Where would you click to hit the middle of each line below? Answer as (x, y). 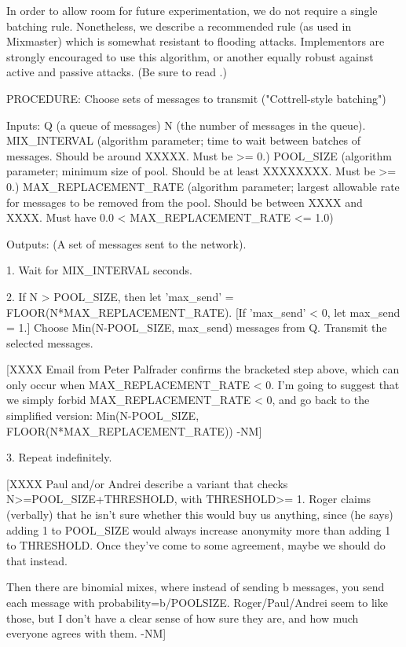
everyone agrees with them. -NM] (86, 633)
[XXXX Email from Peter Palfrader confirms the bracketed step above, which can (203, 369)
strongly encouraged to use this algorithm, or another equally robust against (190, 56)
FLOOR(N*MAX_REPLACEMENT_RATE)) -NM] (134, 430)
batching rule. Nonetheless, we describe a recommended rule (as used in (179, 26)
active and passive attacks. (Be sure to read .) (117, 72)
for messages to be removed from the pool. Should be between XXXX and (185, 202)
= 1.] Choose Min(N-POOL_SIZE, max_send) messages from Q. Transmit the (197, 327)
